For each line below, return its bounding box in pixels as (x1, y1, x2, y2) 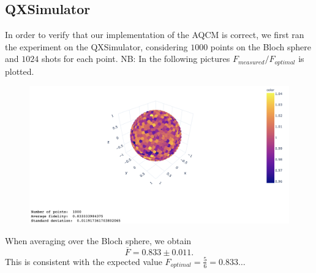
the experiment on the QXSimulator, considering (5, 40, 188, 53)
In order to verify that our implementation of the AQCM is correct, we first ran (5, 28, 304, 41)
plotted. (5, 64, 34, 77)
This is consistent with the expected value (5, 255, 162, 267)
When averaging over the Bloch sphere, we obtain (5, 234, 192, 247)
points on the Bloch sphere (210, 40, 311, 53)
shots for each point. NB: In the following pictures (41, 52, 230, 65)
